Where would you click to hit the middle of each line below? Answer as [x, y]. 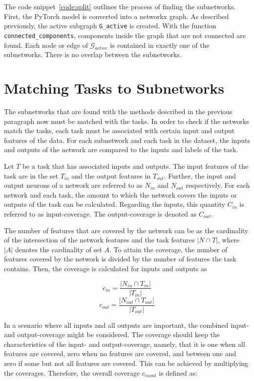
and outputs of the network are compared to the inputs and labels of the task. [121, 150]
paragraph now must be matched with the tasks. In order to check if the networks [127, 121]
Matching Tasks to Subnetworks [114, 88]
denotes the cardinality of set [58, 249]
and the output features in [111, 175]
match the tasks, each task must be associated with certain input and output [119, 130]
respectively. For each [218, 185]
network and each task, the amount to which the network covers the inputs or [120, 194]
